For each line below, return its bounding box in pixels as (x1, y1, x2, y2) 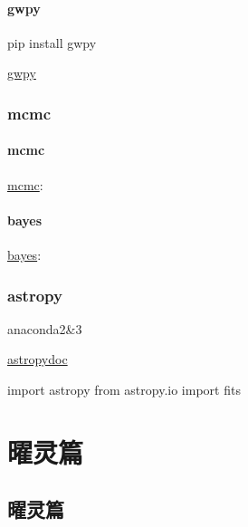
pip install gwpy (7, 33, 97, 52)
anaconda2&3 (7, 319, 82, 338)
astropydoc (7, 350, 68, 369)
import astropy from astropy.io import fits (7, 380, 241, 399)
